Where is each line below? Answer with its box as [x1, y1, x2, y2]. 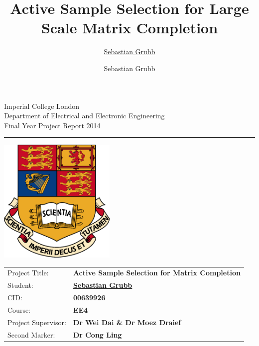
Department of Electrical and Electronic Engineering [4, 110, 165, 121]
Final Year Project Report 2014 [4, 120, 101, 130]
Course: [7, 304, 31, 315]
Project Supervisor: [7, 317, 66, 327]
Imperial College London [4, 100, 80, 111]
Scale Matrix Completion [41, 17, 218, 38]
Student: [7, 280, 33, 290]
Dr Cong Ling [73, 329, 122, 340]
